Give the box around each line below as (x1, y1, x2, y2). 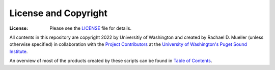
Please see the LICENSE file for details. (49, 25, 132, 31)
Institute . (9, 48, 28, 54)
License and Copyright (9, 8, 108, 19)
